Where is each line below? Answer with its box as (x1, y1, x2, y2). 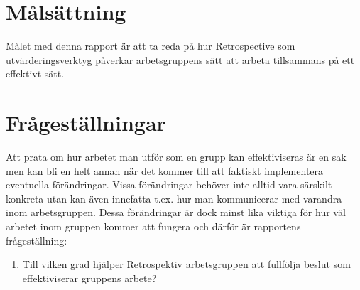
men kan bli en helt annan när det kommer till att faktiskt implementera (6, 163, 324, 178)
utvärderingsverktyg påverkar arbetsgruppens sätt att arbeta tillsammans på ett (6, 52, 355, 67)
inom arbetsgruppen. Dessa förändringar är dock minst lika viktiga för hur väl (6, 205, 346, 220)
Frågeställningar (6, 108, 166, 137)
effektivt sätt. (6, 66, 65, 81)
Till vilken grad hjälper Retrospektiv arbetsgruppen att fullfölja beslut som (22, 257, 351, 272)
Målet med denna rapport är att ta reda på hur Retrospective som (6, 38, 295, 53)
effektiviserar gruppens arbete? (22, 270, 157, 285)
